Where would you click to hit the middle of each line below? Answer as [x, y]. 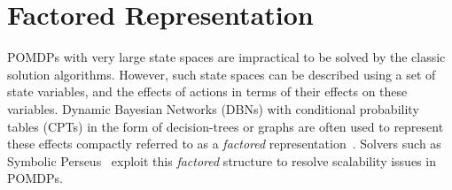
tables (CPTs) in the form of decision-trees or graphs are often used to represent [226, 126]
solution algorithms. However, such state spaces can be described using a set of [222, 74]
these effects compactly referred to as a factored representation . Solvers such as [224, 144]
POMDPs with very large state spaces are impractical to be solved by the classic [226, 57]
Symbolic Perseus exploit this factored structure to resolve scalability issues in [222, 160]
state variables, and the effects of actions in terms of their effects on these [207, 91]
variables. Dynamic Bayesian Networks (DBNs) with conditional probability [213, 108]
